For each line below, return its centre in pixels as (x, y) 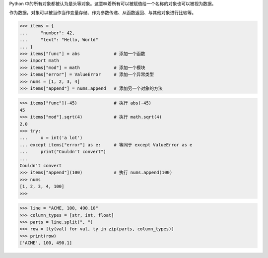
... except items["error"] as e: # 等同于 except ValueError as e (106, 145)
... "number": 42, (47, 33)
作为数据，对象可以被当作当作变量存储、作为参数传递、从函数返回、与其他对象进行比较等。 (102, 13)
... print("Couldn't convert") (63, 152)
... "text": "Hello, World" (59, 40)
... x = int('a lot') (51, 138)
